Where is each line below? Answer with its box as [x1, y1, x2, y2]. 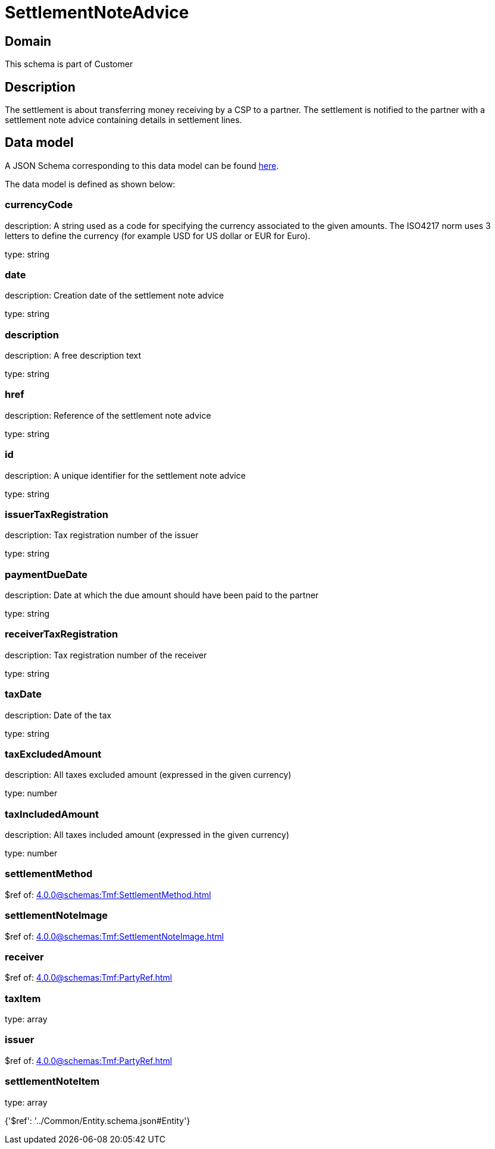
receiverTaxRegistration [5, 628, 118, 641]
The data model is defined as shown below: [5, 178, 176, 189]
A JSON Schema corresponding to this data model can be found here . [5, 160, 279, 171]
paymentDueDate [5, 568, 88, 580]
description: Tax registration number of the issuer [5, 530, 199, 541]
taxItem [5, 992, 41, 1004]
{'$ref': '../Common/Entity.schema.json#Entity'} [5, 1115, 190, 1126]
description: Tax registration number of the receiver [5, 649, 207, 660]
